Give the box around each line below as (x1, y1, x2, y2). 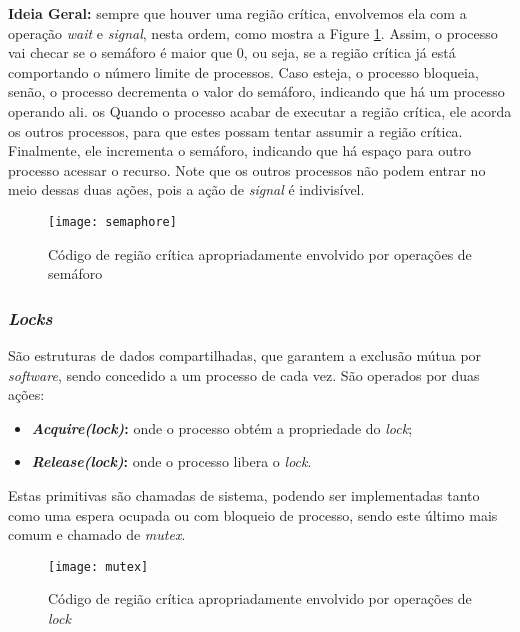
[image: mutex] (48, 559, 149, 574)
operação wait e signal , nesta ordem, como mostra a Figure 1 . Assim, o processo (8, 22, 498, 43)
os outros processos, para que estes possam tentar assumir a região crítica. (8, 120, 463, 141)
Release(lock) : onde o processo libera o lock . (31, 451, 312, 472)
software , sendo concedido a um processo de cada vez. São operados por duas (8, 364, 480, 385)
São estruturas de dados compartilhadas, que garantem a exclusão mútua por (8, 345, 482, 365)
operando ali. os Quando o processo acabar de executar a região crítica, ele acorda (8, 100, 512, 121)
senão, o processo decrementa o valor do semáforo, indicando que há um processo (8, 81, 505, 102)
